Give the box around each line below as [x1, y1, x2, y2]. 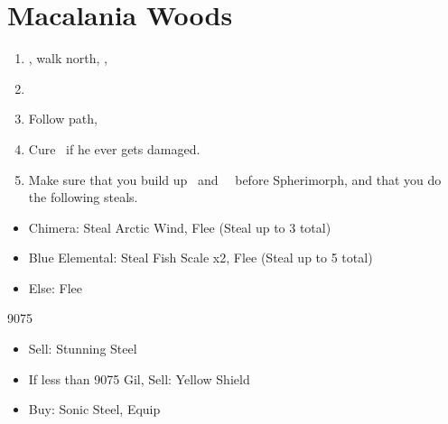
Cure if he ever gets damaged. [28, 139, 201, 158]
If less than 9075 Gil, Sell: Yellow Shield [28, 369, 250, 388]
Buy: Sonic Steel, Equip [28, 400, 161, 419]
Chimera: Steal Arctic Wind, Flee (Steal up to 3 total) [28, 217, 331, 236]
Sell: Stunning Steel [28, 339, 137, 358]
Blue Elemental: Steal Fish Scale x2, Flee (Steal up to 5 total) [28, 248, 373, 267]
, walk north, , [28, 49, 107, 68]
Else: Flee [28, 278, 82, 297]
